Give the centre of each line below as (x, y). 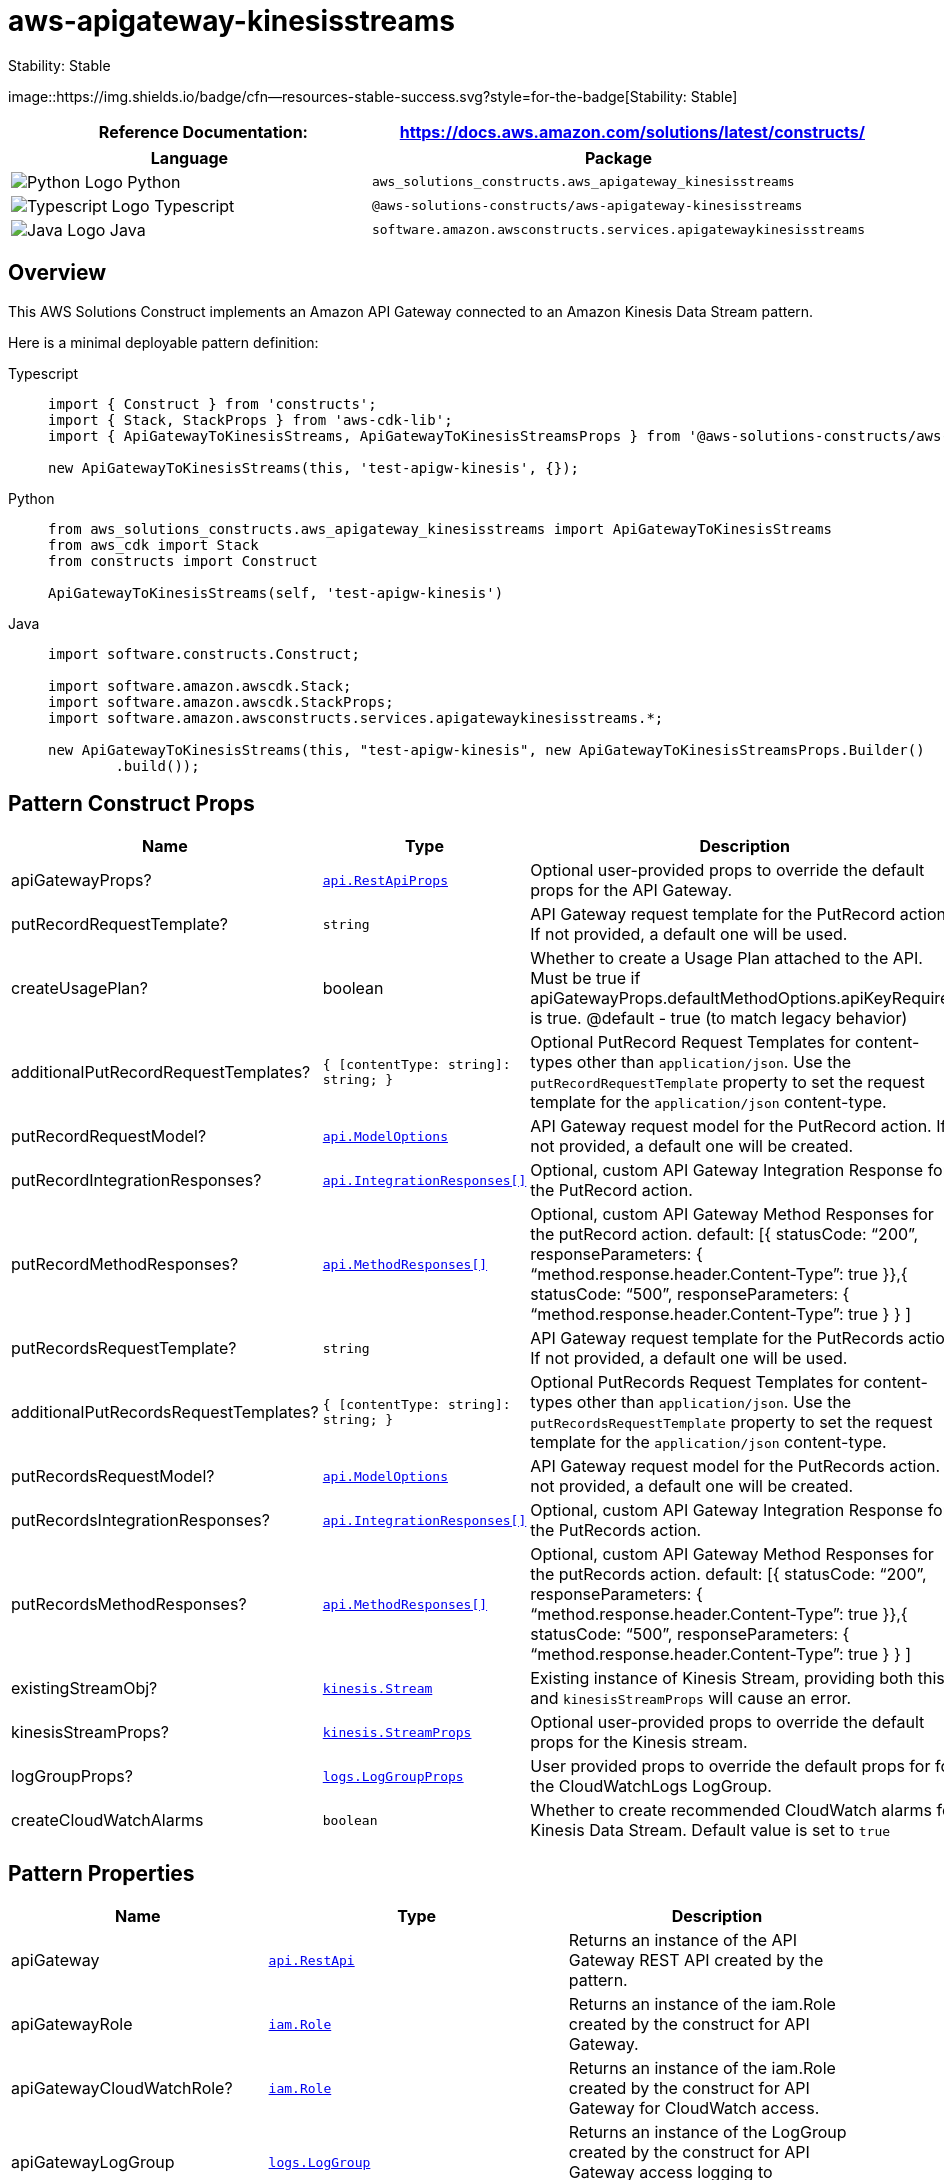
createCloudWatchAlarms (107, 1820)
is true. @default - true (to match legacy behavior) (719, 1018)
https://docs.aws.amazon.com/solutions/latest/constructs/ (632, 131)
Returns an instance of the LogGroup (707, 2132)
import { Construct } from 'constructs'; (212, 403)
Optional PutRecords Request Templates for (694, 1382)
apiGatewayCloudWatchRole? (122, 2088)
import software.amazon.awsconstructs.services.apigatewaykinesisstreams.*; (356, 717)
